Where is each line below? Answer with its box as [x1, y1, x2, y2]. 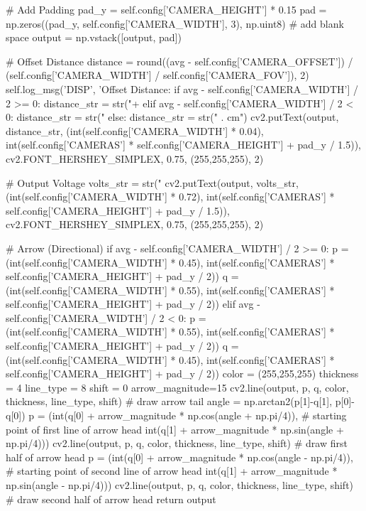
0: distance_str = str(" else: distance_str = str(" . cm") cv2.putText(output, [6, 109, 339, 124]
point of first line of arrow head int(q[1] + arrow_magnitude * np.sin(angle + [6, 421, 344, 436]
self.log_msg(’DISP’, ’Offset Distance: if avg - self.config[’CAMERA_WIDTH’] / [6, 81, 358, 96]
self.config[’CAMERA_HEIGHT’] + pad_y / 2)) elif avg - [6, 296, 260, 311]
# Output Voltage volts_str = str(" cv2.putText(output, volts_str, [6, 175, 299, 190]
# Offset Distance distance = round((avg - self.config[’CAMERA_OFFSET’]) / [6, 53, 353, 68]
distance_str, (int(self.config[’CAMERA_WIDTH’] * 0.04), [6, 123, 264, 138]
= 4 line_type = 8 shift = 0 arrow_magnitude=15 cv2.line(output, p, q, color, [6, 380, 349, 394]
